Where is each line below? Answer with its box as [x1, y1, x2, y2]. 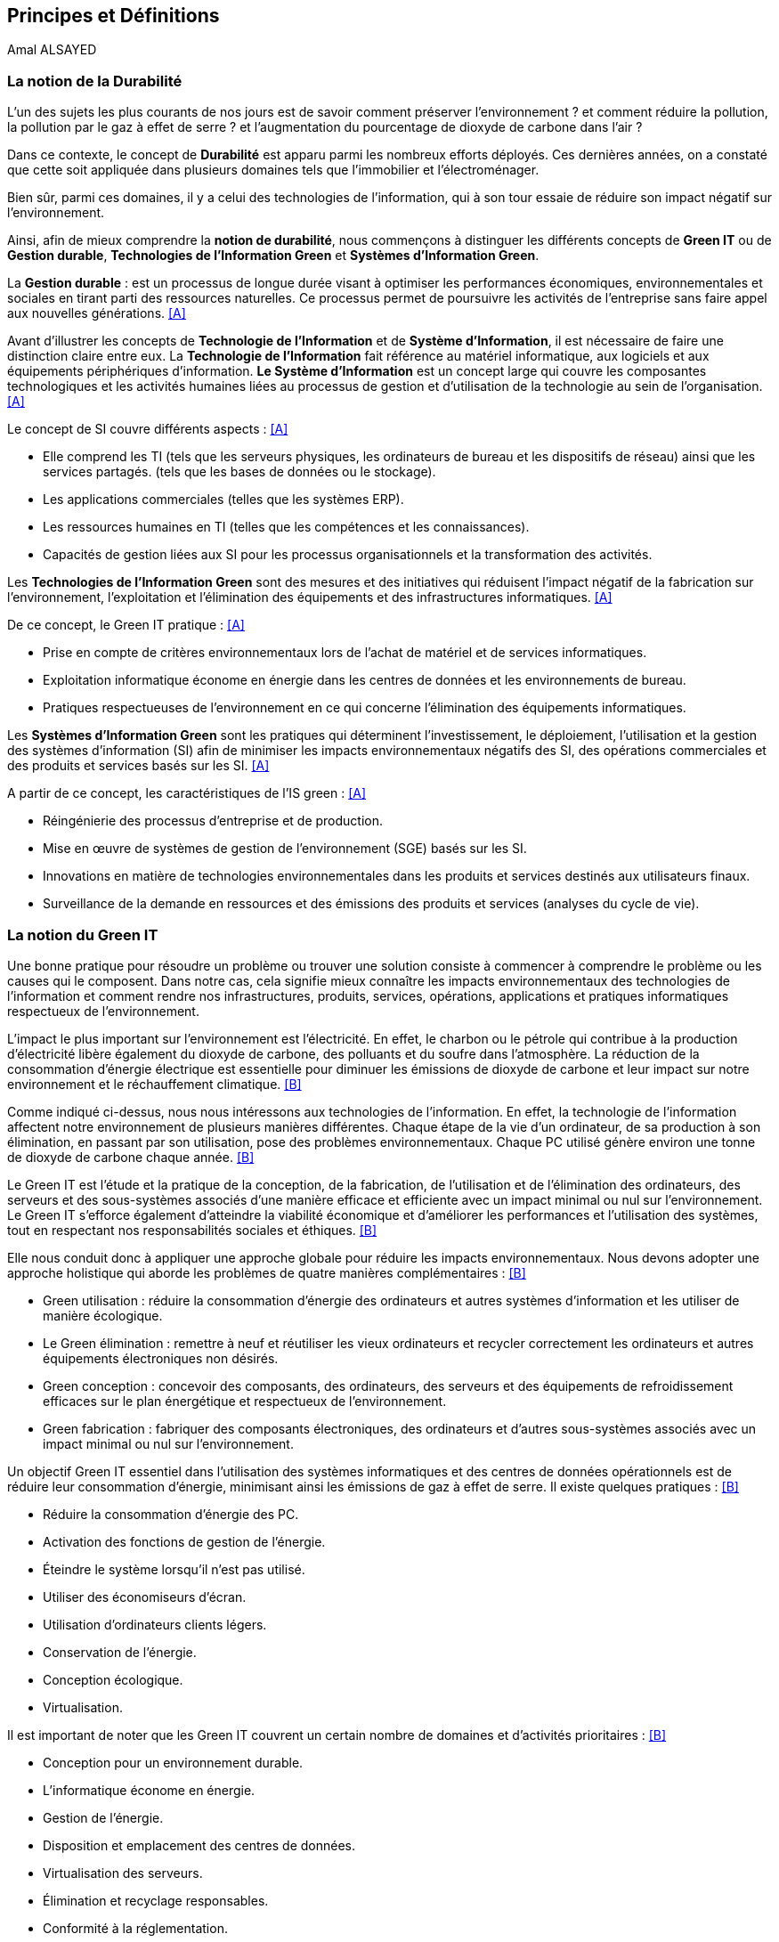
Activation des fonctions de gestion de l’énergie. [43, 1533, 326, 1549]
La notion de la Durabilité [7, 71, 183, 90]
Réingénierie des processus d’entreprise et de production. [43, 813, 384, 829]
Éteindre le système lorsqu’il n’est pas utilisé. [43, 1561, 305, 1577]
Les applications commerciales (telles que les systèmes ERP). [43, 492, 404, 508]
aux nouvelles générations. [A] [7, 305, 186, 321]
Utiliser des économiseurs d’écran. [43, 1589, 247, 1605]
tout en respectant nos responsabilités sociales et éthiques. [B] [7, 1222, 377, 1238]
